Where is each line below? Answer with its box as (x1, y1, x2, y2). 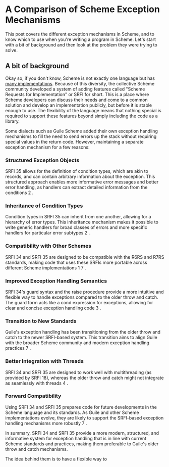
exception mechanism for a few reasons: (5, 144, 90, 150)
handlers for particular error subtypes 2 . (5, 230, 90, 236)
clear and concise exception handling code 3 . (5, 305, 101, 311)
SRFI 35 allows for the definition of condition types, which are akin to (5, 168, 149, 174)
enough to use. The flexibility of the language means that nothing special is (5, 107, 161, 113)
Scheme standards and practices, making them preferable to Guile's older (5, 441, 159, 447)
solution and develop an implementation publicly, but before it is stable (5, 102, 152, 108)
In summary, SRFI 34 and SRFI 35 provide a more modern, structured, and (5, 430, 159, 436)
